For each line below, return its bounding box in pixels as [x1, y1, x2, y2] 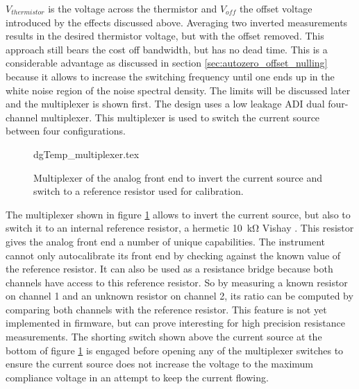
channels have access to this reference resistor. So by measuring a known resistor [6, 275, 348, 289]
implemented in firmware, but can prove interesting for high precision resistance [6, 315, 346, 330]
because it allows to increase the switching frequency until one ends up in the [6, 69, 335, 83]
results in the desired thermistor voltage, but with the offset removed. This [6, 28, 324, 43]
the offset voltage [239, 1, 312, 15]
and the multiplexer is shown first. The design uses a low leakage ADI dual [6, 96, 325, 111]
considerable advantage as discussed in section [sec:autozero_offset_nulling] [6, 55, 328, 70]
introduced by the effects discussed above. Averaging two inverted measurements [6, 15, 348, 29]
